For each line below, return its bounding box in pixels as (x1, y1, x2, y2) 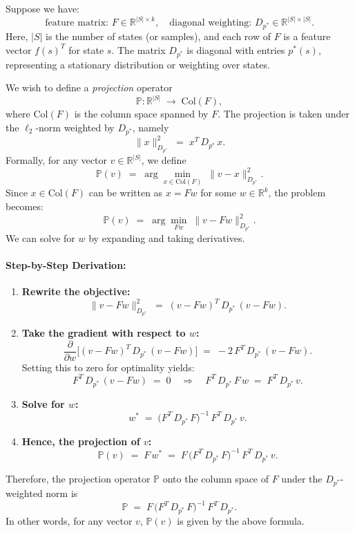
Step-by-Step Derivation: (6, 257, 126, 272)
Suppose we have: (6, 1, 80, 15)
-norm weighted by (35, 120, 115, 134)
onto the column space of (162, 471, 269, 485)
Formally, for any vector (6, 153, 107, 167)
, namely (132, 120, 169, 134)
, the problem (268, 185, 326, 200)
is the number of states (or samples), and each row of (46, 29, 271, 44)
